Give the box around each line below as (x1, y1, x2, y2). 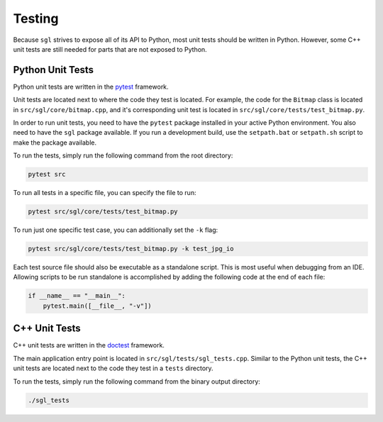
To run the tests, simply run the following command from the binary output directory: (13, 377, 260, 386)
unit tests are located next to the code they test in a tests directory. (13, 364, 213, 372)
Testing (13, 11, 59, 26)
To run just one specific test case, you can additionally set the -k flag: (13, 226, 218, 234)
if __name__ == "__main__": (28, 291, 126, 300)
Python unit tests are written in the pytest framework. (13, 82, 170, 91)
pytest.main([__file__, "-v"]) (43, 301, 152, 310)
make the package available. (13, 138, 97, 147)
